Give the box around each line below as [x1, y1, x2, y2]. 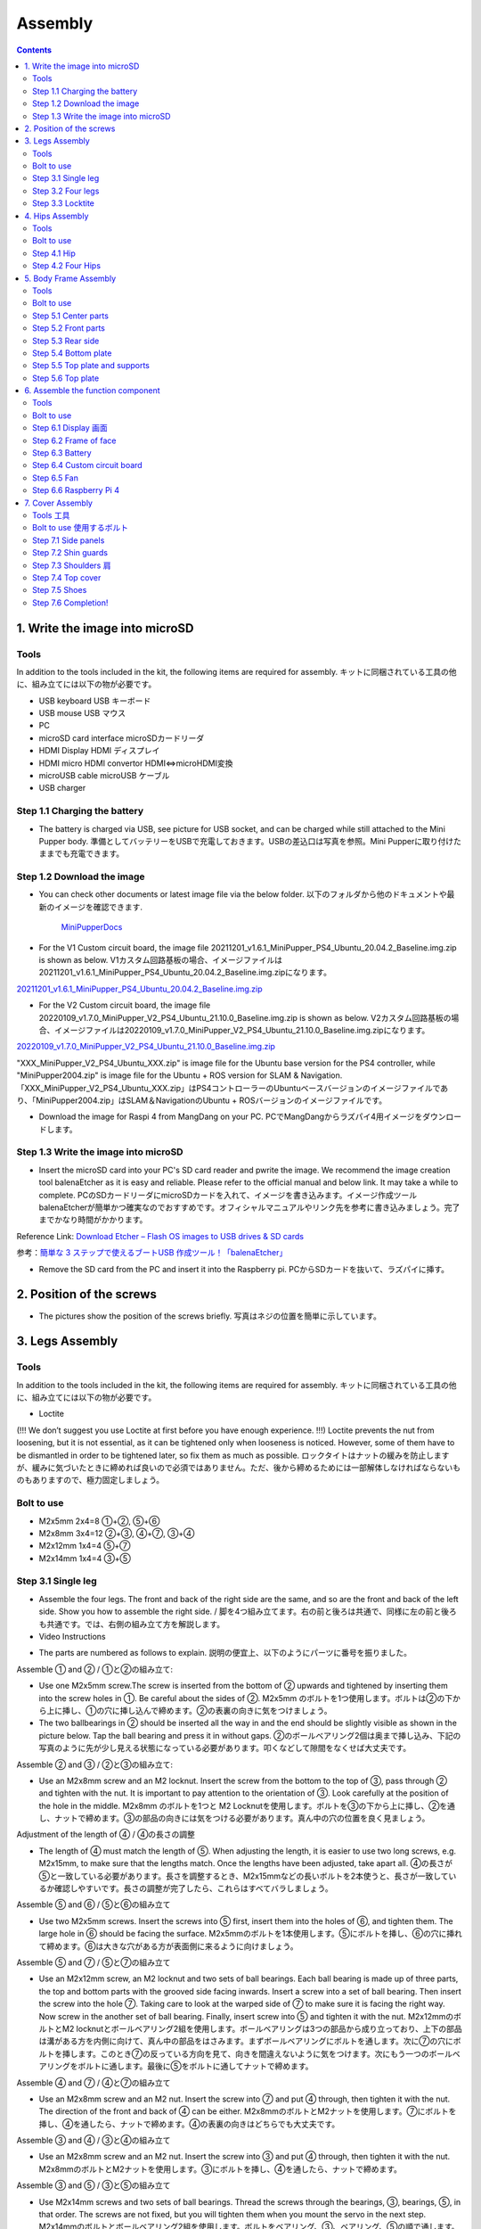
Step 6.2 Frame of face [32, 435, 117, 446]
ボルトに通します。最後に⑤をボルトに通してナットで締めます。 [77, 2060, 314, 2072]
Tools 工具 [32, 510, 70, 521]
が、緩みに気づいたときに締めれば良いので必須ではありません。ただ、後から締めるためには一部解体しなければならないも [16, 1462, 461, 1473]
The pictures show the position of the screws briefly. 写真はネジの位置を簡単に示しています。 [38, 1311, 382, 1321]
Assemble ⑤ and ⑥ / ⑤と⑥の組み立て [16, 1899, 171, 1910]
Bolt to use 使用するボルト [32, 522, 129, 533]
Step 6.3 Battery [32, 448, 93, 458]
